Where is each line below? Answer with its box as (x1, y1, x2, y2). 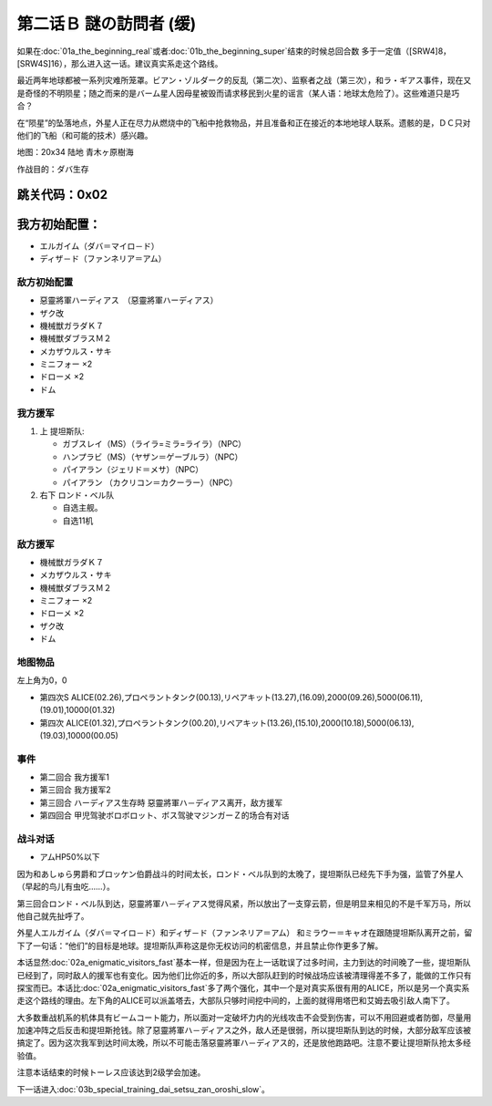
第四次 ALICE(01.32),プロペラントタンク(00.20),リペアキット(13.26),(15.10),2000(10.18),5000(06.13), (39, 717, 415, 729)
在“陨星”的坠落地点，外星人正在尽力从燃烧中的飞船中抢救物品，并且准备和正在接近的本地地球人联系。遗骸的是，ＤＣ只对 (16, 117, 471, 128)
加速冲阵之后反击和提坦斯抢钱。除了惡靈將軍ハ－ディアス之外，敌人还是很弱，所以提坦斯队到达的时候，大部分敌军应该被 (16, 1025, 472, 1036)
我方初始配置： (16, 216, 101, 232)
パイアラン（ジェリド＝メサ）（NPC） (62, 464, 204, 475)
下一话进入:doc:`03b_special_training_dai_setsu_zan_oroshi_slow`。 (16, 1083, 271, 1094)
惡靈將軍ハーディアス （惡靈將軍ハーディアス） (39, 295, 219, 305)
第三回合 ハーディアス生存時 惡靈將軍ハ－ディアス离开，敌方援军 (39, 797, 282, 808)
